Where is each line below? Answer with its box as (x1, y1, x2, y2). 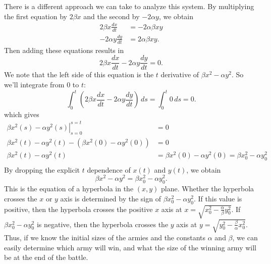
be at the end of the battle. (4, 252, 88, 262)
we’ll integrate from (4, 79, 65, 89)
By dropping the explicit (4, 164, 80, 175)
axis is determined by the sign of (60, 193, 161, 203)
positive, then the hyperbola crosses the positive (4, 203, 153, 214)
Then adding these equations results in (4, 44, 124, 55)
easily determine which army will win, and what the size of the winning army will (4, 242, 256, 252)
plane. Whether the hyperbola (161, 183, 254, 194)
